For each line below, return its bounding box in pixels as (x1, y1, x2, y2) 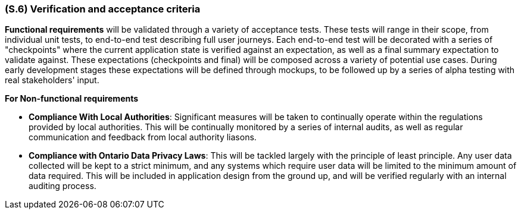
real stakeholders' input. (5, 75, 99, 86)
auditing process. (29, 181, 96, 191)
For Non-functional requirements (5, 93, 139, 104)
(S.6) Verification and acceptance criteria (5, 3, 201, 15)
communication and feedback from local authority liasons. (29, 132, 257, 143)
